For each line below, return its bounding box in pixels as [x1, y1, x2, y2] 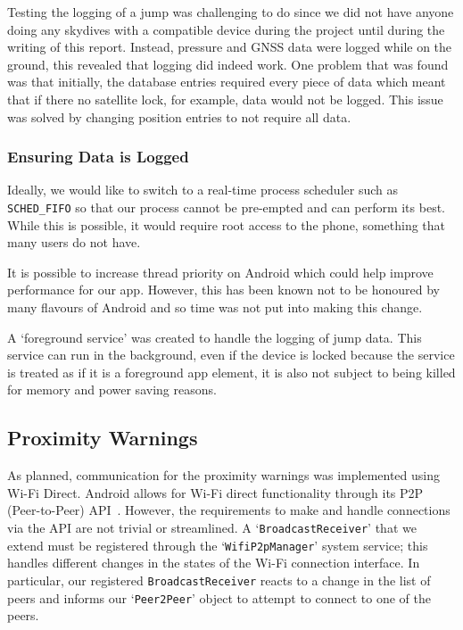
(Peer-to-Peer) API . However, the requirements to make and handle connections [7, 501, 451, 519]
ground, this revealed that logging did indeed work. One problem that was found [7, 54, 449, 73]
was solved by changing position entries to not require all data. [7, 107, 351, 126]
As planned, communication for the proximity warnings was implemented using [7, 466, 440, 485]
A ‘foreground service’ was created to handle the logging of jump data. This [7, 327, 422, 346]
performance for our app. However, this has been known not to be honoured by [7, 280, 440, 299]
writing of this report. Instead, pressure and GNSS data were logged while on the [7, 37, 452, 56]
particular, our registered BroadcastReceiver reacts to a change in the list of [7, 570, 431, 589]
